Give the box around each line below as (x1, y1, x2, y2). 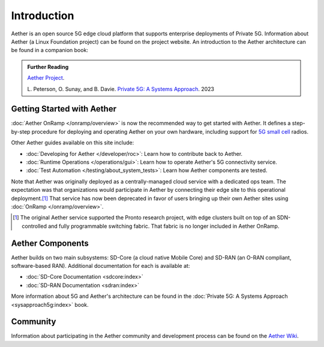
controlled (22, 222, 47, 230)
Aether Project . (27, 74, 65, 82)
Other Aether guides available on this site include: (11, 139, 134, 146)
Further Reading (27, 63, 69, 70)
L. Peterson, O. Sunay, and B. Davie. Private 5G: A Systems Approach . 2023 (27, 85, 214, 92)
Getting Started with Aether (11, 104, 117, 114)
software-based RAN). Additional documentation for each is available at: (11, 262, 190, 269)
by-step (11, 128, 31, 135)
